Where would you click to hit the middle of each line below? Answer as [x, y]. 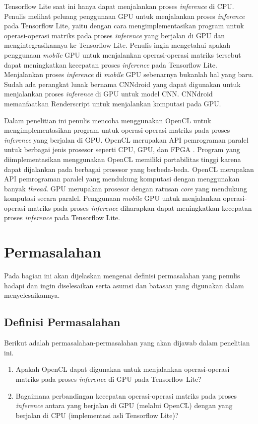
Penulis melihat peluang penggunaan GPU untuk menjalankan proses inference [125, 16]
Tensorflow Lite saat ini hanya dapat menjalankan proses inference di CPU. [119, 6]
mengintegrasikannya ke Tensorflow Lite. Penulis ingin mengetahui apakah [117, 45]
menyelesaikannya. [32, 295]
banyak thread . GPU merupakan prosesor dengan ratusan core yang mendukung [126, 188]
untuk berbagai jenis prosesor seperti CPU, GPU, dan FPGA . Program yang [122, 149]
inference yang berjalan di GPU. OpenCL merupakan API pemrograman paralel [126, 139]
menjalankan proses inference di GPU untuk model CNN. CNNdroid [108, 94]
